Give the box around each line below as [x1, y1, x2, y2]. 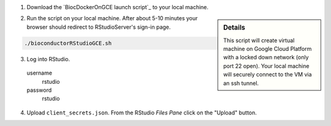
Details [223, 23, 245, 32]
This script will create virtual [223, 37, 295, 44]
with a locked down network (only [223, 54, 309, 61]
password [26, 86, 52, 94]
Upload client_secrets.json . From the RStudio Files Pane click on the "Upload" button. [26, 109, 257, 116]
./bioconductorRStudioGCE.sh [24, 40, 112, 46]
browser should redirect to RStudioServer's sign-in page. [26, 23, 171, 31]
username [26, 69, 52, 76]
